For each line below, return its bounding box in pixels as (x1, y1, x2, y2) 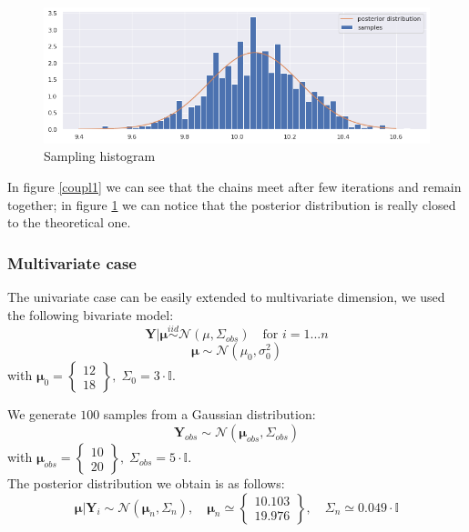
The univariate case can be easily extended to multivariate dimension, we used (7, 287, 445, 306)
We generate (7, 405, 76, 424)
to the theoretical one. (7, 213, 131, 232)
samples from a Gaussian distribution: (103, 405, 316, 424)
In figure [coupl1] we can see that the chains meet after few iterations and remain (7, 177, 462, 196)
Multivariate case (7, 251, 137, 274)
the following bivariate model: (7, 305, 174, 324)
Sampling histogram (44, 146, 156, 166)
